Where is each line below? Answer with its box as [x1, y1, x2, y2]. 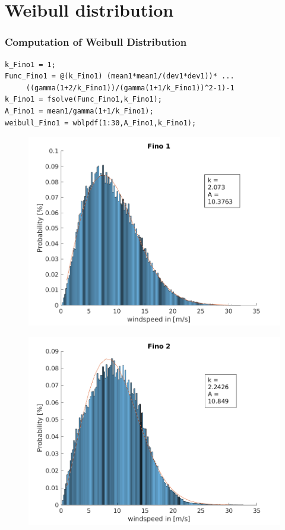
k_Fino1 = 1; [5, 60, 56, 69]
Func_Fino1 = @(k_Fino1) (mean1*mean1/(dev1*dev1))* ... [5, 72, 235, 81]
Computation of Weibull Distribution [5, 34, 187, 49]
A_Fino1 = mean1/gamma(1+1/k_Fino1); [5, 106, 154, 115]
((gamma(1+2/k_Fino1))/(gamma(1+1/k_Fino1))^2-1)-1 [26, 83, 235, 92]
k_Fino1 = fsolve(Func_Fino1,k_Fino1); [5, 95, 162, 104]
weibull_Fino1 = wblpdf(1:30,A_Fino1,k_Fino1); [5, 118, 197, 127]
